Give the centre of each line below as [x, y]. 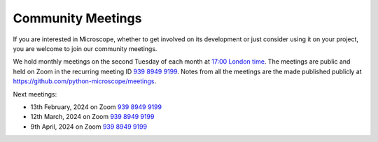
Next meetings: [35, 94]
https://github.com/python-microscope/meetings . [85, 81]
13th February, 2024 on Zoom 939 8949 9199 [96, 107]
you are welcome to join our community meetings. [85, 48]
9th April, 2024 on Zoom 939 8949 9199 [89, 127]
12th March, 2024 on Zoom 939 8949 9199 [92, 117]
